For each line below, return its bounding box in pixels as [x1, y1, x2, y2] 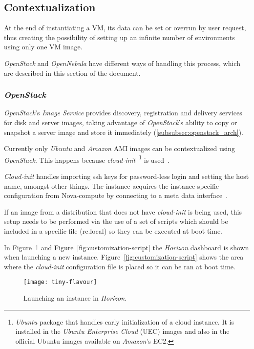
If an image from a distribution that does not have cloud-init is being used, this [4, 206, 242, 217]
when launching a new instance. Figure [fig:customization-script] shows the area [4, 252, 244, 262]
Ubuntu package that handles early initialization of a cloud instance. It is [15, 316, 234, 327]
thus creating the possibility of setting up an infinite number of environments [4, 32, 235, 42]
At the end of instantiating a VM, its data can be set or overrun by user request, [4, 22, 246, 33]
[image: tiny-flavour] [23, 279, 97, 286]
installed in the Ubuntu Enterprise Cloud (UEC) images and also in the [15, 326, 230, 336]
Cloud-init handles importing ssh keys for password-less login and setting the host [4, 171, 249, 181]
